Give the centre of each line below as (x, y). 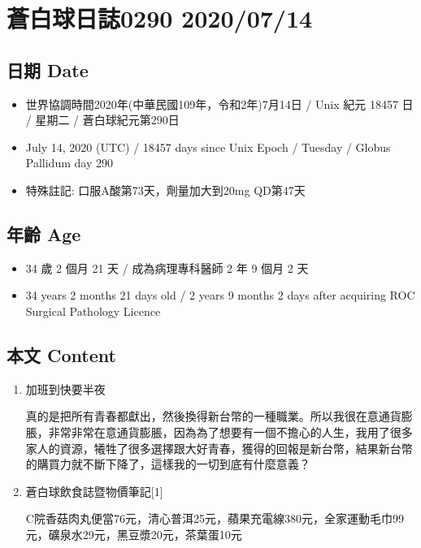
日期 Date (48, 69)
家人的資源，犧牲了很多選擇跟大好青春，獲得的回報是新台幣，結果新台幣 (219, 448)
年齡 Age (44, 233)
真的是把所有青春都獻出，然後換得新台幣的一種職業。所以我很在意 (202, 416)
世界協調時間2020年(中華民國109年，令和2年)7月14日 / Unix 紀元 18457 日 (219, 104)
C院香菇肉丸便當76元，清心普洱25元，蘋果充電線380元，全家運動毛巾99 (215, 518)
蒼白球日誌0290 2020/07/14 (160, 18)
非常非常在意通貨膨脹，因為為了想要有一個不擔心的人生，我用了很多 (230, 431)
